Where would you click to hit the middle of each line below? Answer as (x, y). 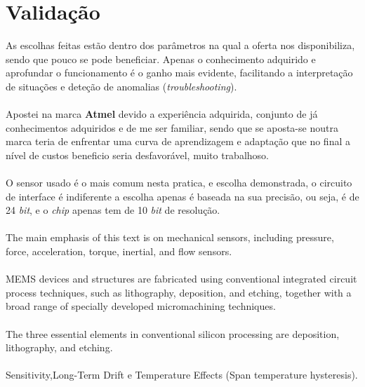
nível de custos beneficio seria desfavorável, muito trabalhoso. (137, 155)
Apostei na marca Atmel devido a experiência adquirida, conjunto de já (162, 114)
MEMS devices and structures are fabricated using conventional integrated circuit (181, 279)
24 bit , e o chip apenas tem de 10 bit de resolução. (113, 210)
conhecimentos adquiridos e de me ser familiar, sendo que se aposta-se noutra (172, 127)
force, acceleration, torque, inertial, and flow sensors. (119, 251)
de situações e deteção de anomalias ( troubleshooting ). (121, 86)
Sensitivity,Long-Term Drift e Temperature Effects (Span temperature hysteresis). (182, 375)
